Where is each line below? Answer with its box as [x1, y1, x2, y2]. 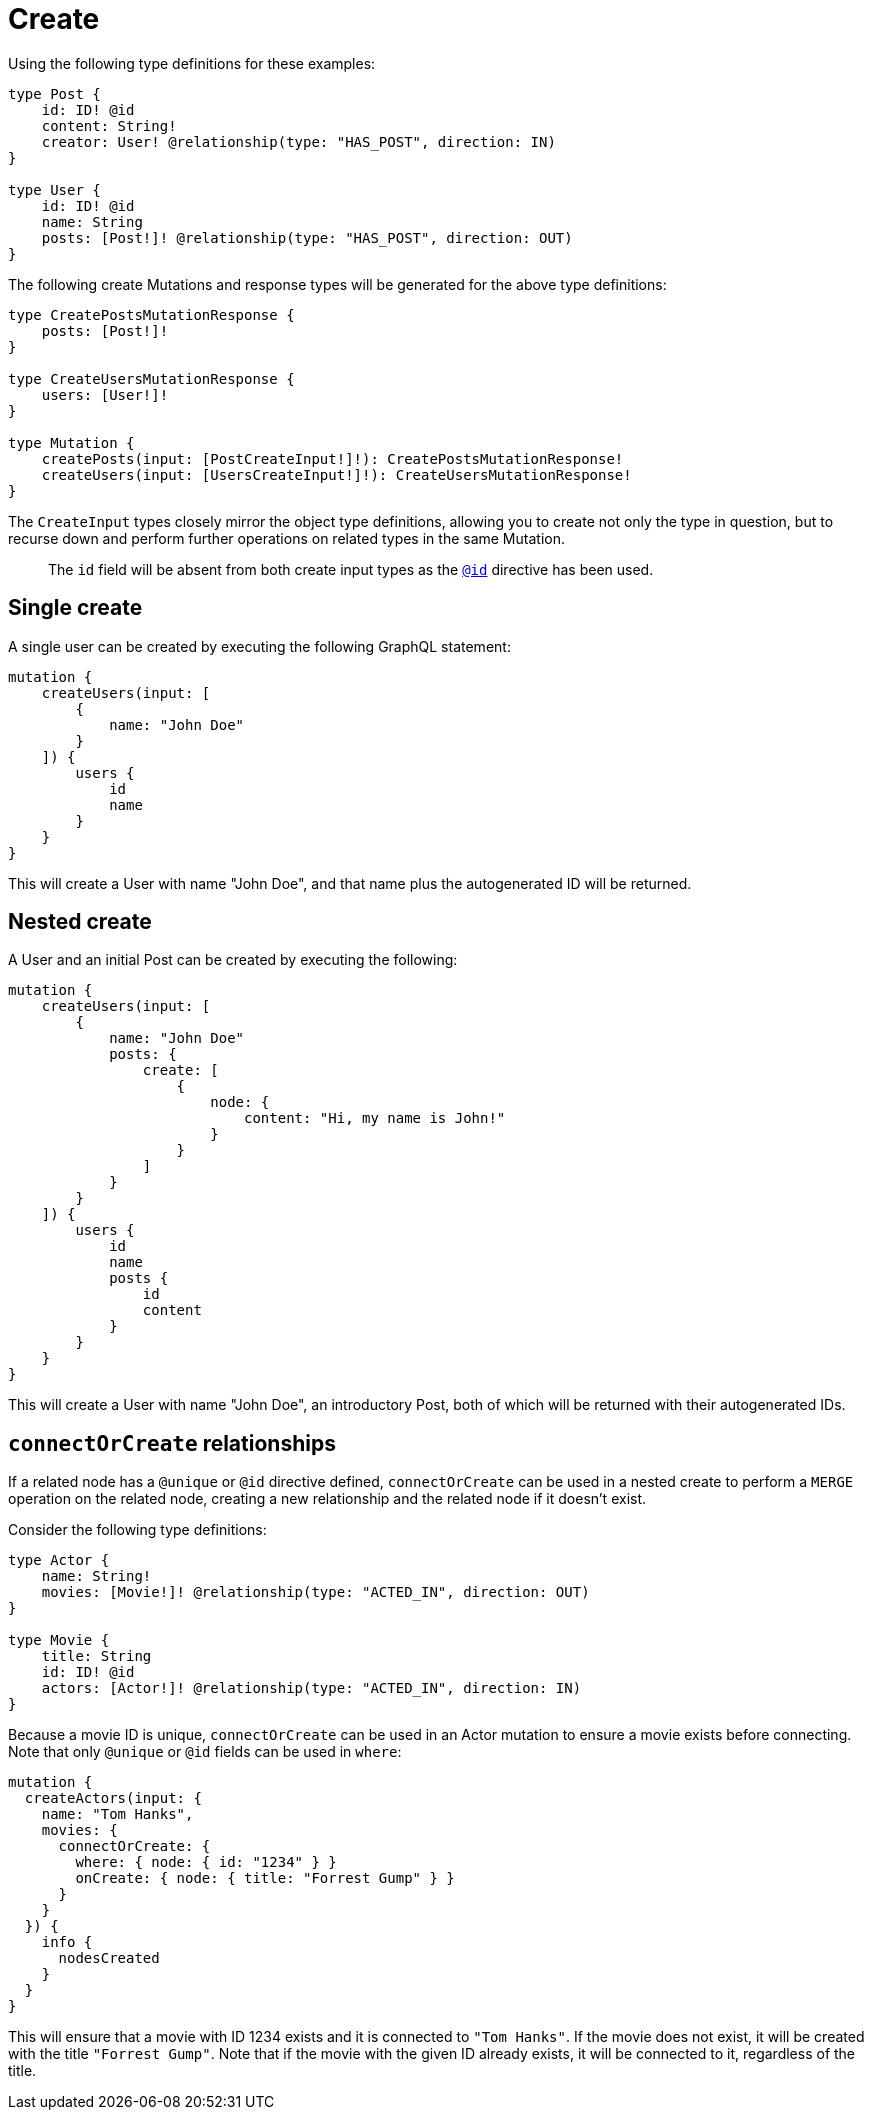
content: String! [41, 117, 177, 134]
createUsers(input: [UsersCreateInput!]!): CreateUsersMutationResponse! [41, 466, 632, 483]
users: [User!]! [41, 386, 169, 403]
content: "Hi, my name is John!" [244, 1110, 506, 1127]
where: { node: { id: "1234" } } [75, 1854, 337, 1871]
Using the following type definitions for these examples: [8, 54, 376, 72]
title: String [41, 1648, 152, 1665]
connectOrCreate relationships [8, 1430, 336, 1456]
